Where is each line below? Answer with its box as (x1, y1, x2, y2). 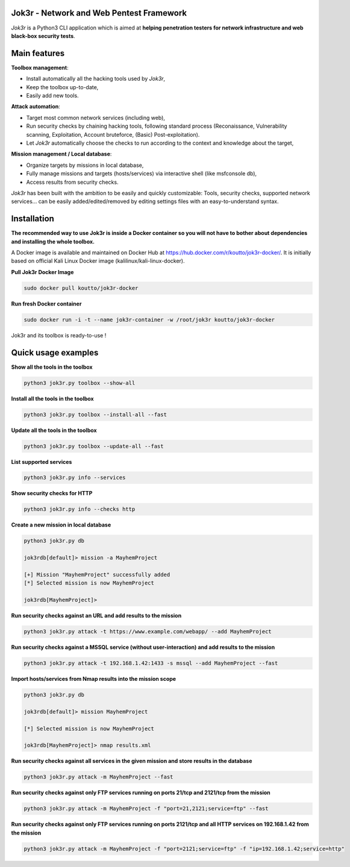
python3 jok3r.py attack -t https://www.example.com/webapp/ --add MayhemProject (23, 628, 272, 635)
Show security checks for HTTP (11, 490, 93, 497)
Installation (11, 214, 54, 224)
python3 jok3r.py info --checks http (23, 506, 136, 513)
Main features (11, 48, 65, 58)
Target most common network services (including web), (26, 114, 166, 121)
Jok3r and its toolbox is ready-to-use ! (11, 331, 107, 339)
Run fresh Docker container (11, 300, 82, 307)
